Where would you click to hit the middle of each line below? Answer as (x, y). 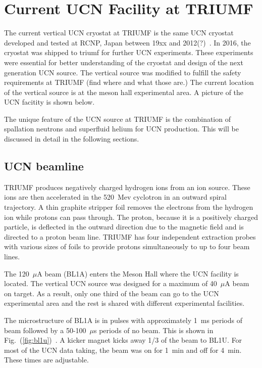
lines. (12, 257)
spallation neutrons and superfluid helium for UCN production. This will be (121, 129)
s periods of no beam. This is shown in (154, 330)
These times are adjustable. (46, 360)
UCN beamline (44, 166)
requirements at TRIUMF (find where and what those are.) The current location (129, 82)
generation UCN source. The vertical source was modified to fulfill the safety (123, 72)
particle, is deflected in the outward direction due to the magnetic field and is (124, 227)
